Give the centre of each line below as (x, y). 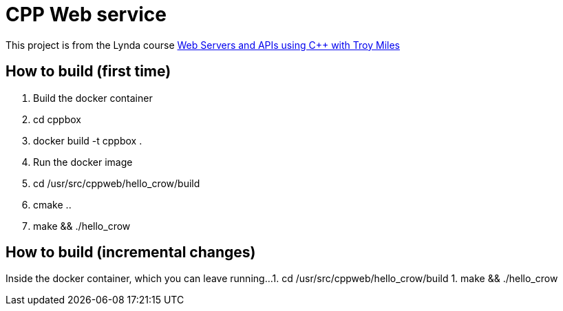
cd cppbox (57, 119)
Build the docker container (93, 98)
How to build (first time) (88, 72)
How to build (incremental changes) (131, 253)
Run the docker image (83, 162)
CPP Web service (86, 14)
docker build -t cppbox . (88, 140)
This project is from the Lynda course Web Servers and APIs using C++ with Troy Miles (203, 45)
